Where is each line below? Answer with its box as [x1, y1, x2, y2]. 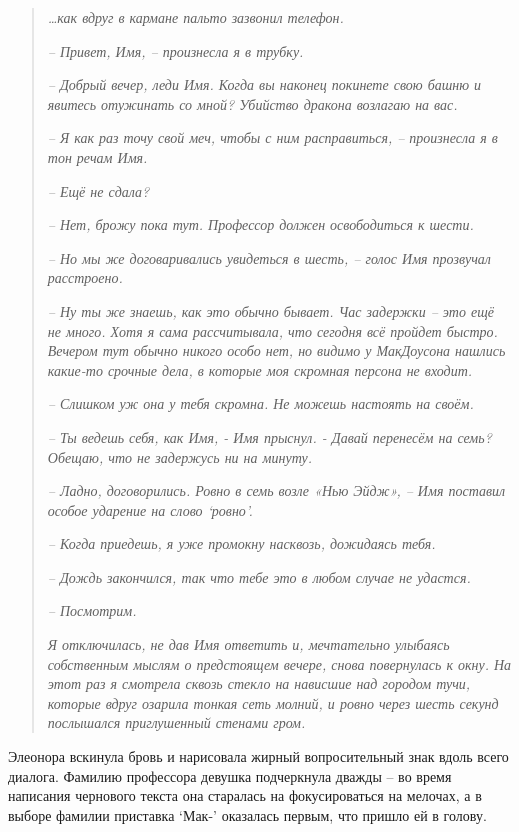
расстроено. [47, 267, 123, 288]
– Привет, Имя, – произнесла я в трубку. [47, 40, 304, 61]
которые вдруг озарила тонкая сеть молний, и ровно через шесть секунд [47, 692, 499, 713]
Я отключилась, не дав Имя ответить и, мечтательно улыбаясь [47, 634, 450, 655]
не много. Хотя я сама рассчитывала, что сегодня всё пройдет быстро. [47, 320, 498, 341]
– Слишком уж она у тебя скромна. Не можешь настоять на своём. [47, 393, 474, 414]
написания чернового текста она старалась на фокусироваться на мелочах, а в [8, 785, 482, 806]
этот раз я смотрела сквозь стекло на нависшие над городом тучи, [47, 673, 471, 694]
